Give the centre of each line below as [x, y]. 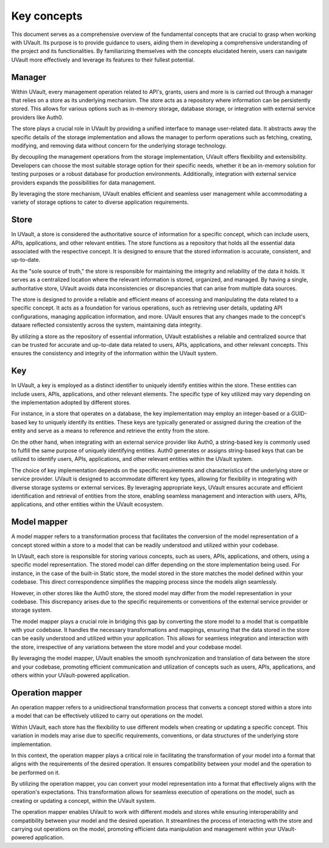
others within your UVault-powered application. [71, 675]
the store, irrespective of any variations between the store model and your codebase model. [127, 647]
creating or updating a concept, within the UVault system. [83, 800]
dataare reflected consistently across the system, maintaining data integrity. [107, 325]
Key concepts [47, 16]
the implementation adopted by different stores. [71, 402]
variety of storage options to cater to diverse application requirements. [100, 202]
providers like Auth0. [37, 117]
